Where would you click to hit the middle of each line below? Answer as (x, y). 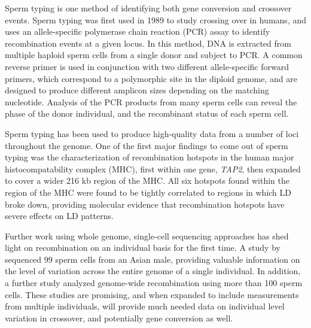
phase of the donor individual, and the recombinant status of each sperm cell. (147, 113)
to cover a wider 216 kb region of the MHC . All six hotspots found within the (147, 180)
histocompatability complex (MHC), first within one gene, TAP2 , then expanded (153, 168)
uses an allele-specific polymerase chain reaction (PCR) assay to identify (138, 31)
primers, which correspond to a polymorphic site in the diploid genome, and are (151, 78)
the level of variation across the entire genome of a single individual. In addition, (153, 271)
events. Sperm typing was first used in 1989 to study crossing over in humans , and (155, 19)
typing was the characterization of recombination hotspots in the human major (150, 157)
